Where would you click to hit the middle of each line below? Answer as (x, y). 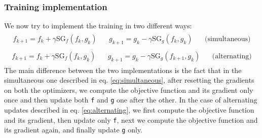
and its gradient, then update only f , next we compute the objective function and (131, 119)
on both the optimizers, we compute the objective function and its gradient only (129, 90)
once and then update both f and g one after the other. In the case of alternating (131, 100)
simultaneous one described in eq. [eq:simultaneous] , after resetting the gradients (129, 80)
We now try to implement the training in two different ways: (98, 26)
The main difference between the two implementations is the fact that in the (123, 70)
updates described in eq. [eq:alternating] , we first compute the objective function (129, 109)
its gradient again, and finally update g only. (73, 130)
